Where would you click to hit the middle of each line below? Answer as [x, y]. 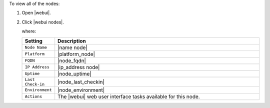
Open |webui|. [36, 13]
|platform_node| [76, 54]
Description [72, 41]
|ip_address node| [79, 67]
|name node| [72, 47]
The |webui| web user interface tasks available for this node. [129, 96]
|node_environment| [81, 90]
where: [29, 31]
